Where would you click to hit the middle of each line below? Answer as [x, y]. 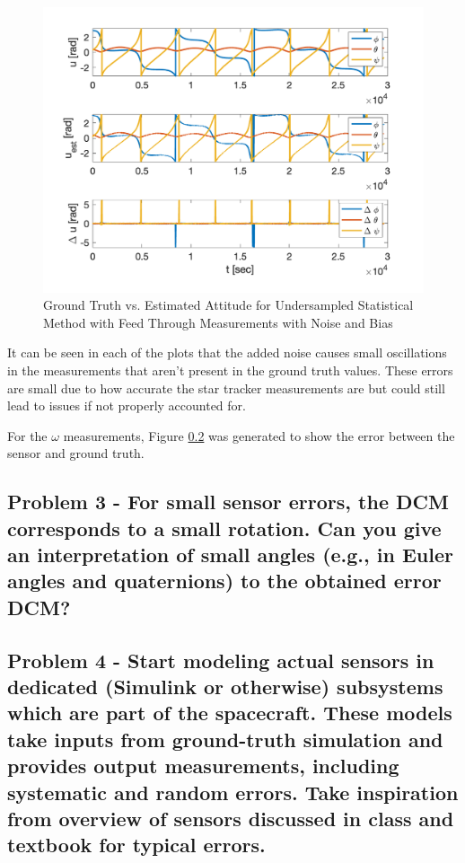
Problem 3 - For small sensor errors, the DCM [228, 502]
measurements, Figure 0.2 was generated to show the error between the [259, 435]
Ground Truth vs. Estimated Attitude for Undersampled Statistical [228, 305]
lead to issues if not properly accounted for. [127, 405]
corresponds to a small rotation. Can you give [224, 528]
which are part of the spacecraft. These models [230, 713]
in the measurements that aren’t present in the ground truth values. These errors [230, 370]
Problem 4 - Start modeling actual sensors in [221, 660]
